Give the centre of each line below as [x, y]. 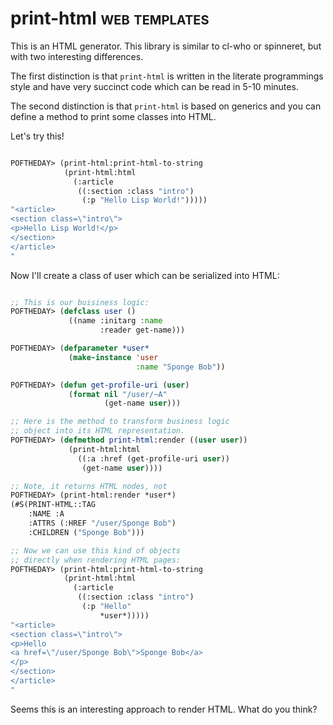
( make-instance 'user [113, 357]
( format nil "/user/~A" [118, 394]
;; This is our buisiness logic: [80, 302]
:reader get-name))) [142, 330]
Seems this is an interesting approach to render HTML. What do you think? [164, 709]
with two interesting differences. [77, 56]
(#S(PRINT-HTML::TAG [53, 505]
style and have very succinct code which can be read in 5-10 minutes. [154, 86]
